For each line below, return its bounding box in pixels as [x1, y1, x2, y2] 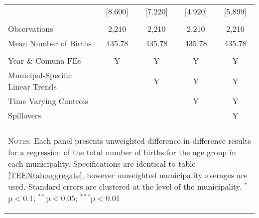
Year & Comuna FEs [8, 55, 81, 66]
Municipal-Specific [8, 69, 72, 81]
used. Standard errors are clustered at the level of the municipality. [8, 181, 242, 192]
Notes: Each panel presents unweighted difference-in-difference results [8, 135, 251, 146]
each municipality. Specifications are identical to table [8, 158, 196, 169]
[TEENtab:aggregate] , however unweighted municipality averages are [8, 169, 248, 181]
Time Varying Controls [8, 95, 89, 107]
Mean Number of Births [8, 37, 92, 49]
